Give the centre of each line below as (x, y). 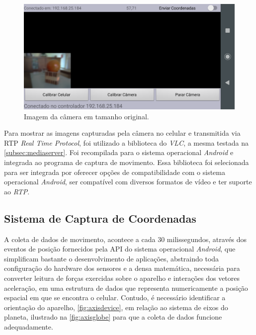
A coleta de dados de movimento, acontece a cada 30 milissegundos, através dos (126, 239)
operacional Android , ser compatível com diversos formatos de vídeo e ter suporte (128, 182)
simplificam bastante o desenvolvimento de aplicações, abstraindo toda (112, 258)
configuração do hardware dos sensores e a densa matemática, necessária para (122, 268)
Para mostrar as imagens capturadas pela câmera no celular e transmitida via (122, 133)
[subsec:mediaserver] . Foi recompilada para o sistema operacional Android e (119, 152)
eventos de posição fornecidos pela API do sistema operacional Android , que (120, 249)
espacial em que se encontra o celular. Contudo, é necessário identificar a (115, 297)
